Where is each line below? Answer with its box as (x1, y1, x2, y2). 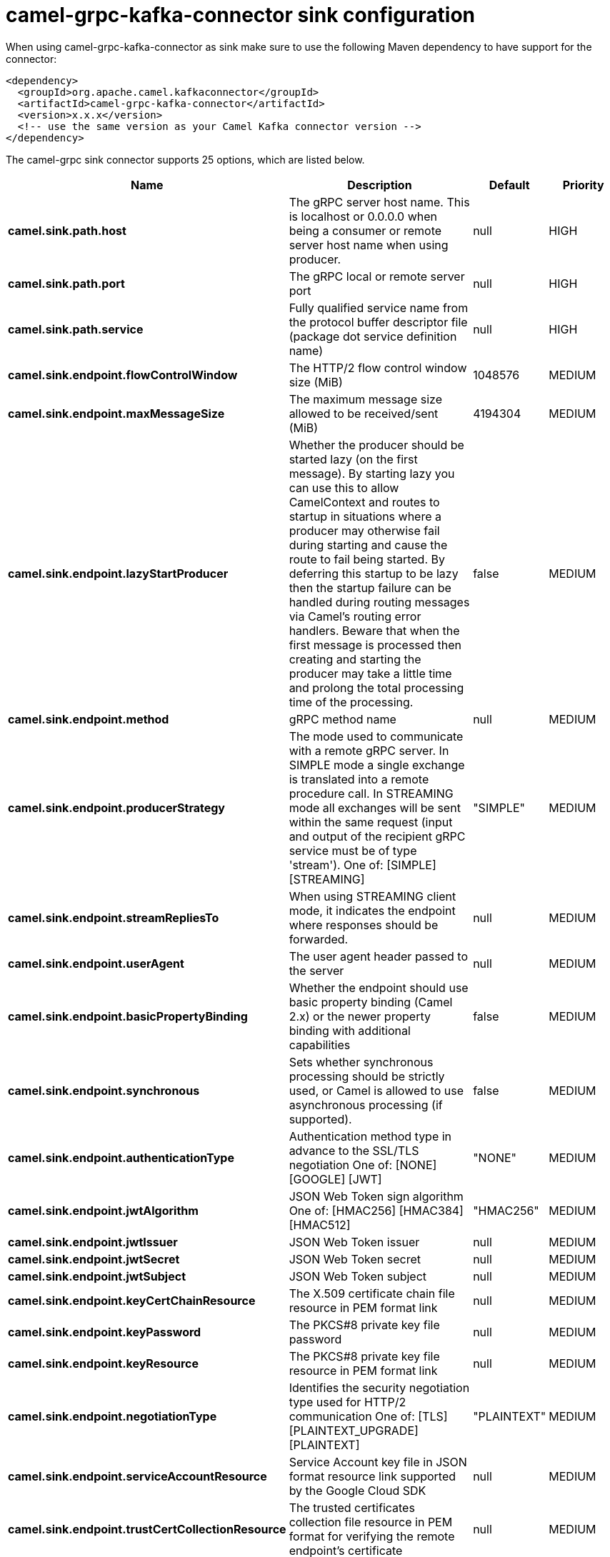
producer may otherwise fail (289, 523, 440, 538)
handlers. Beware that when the (289, 623, 460, 638)
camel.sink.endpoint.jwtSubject (8, 1268, 186, 1283)
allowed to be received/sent (289, 406, 439, 421)
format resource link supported (289, 1468, 456, 1483)
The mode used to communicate (289, 729, 464, 744)
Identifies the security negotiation (289, 1380, 470, 1395)
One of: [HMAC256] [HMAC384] (289, 1203, 464, 1218)
